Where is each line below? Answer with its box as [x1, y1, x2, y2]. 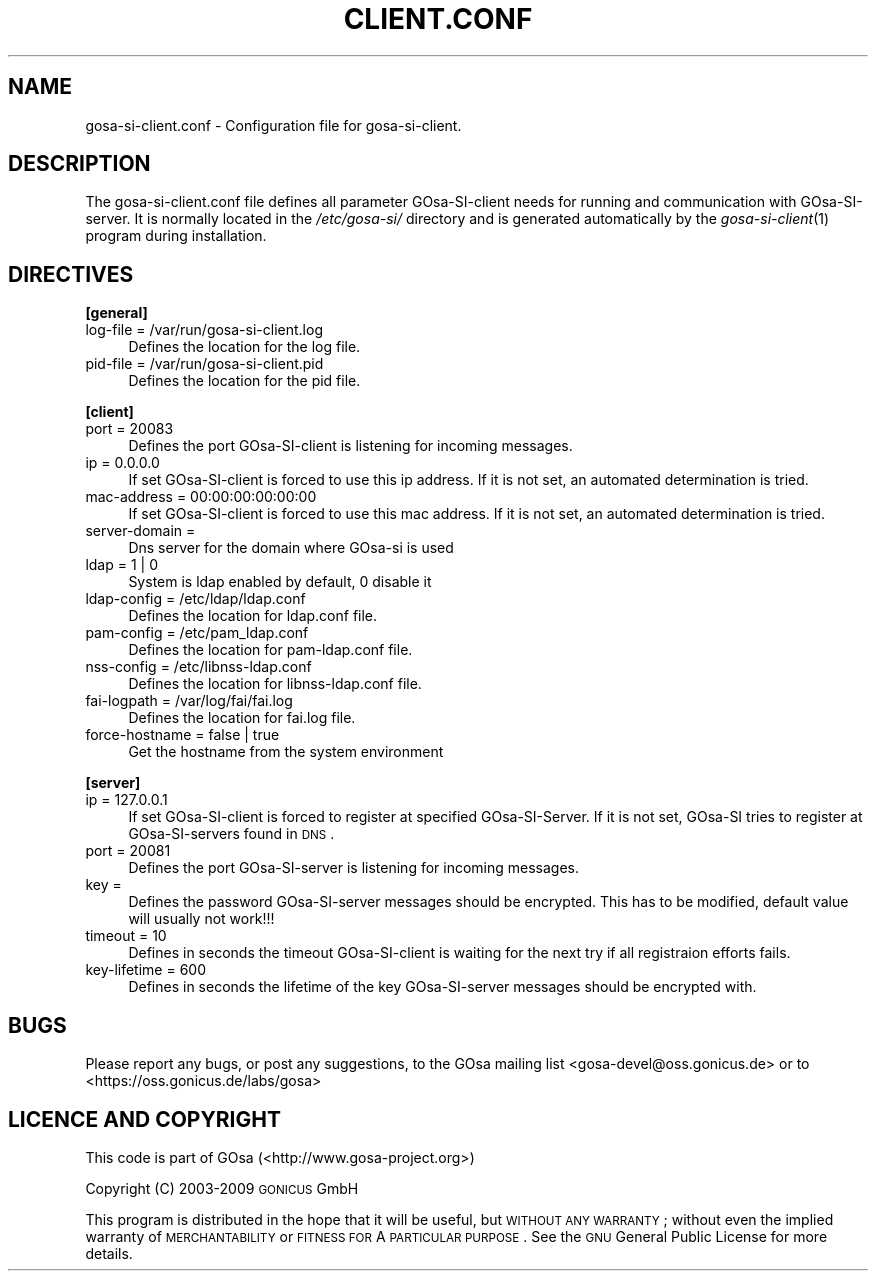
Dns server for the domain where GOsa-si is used [128, 539, 454, 557]
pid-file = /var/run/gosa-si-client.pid [85, 355, 324, 373]
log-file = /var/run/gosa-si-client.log [85, 321, 323, 339]
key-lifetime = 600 [85, 961, 206, 979]
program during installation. [85, 227, 267, 245]
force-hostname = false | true [85, 726, 280, 744]
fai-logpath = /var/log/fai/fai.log [85, 692, 293, 710]
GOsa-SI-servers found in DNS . [128, 825, 335, 843]
